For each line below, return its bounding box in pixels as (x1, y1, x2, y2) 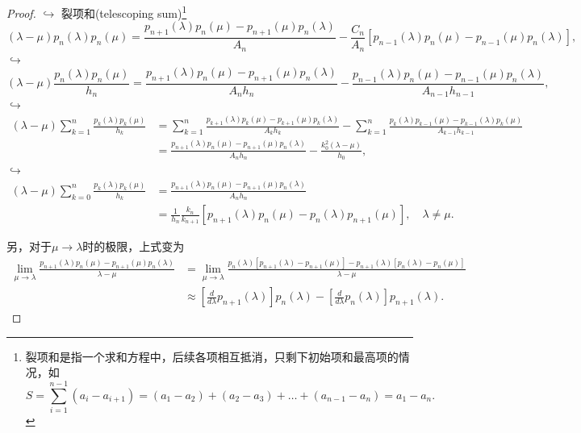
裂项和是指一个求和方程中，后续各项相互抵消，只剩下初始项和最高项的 (25, 348, 399, 364)
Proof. (6, 4, 36, 21)
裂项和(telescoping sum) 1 (61, 2, 187, 21)
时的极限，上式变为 (82, 238, 185, 255)
